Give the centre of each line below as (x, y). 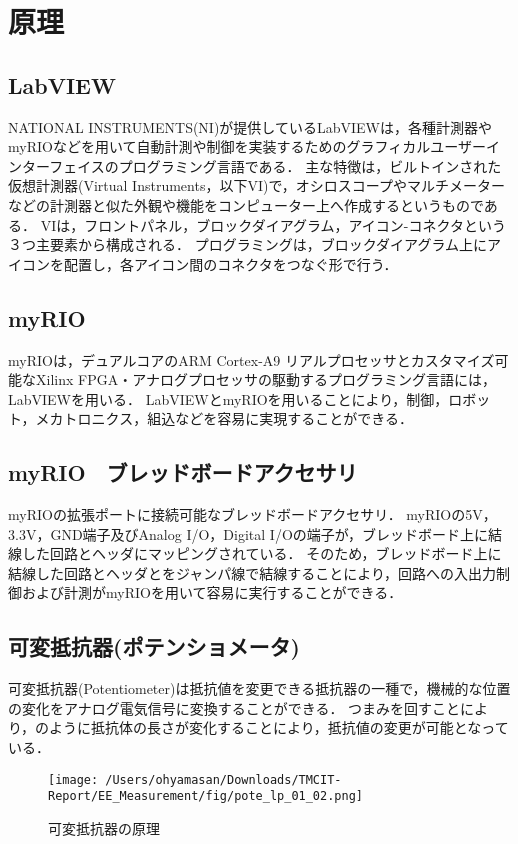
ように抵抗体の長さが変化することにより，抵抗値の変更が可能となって (279, 727)
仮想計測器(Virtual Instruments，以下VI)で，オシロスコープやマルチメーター (257, 185)
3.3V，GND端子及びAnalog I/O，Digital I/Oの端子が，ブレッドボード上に (248, 533)
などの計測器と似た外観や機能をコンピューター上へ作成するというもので (246, 204)
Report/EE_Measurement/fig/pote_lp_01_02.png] (205, 796)
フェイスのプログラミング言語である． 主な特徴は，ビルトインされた (275, 165)
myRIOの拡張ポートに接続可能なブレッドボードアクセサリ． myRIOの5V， (252, 514)
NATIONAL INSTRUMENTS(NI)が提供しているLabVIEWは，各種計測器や (250, 126)
